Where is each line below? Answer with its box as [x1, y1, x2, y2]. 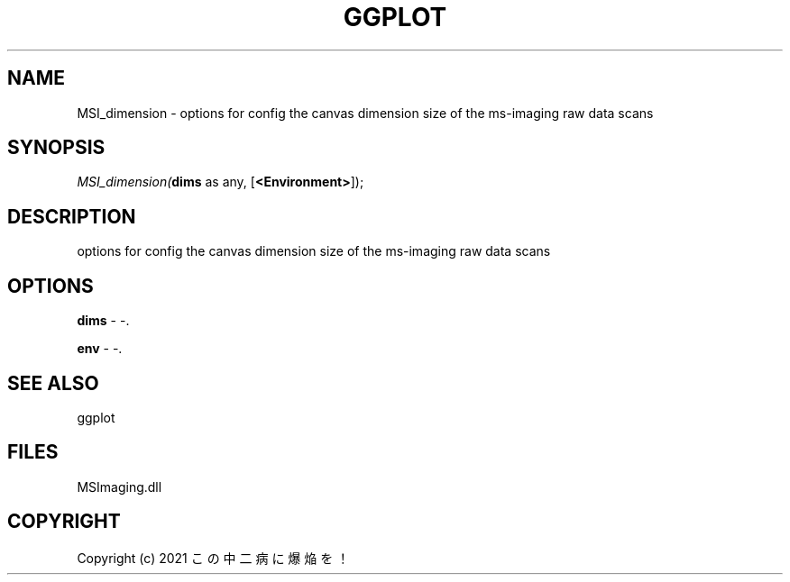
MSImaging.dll [77, 478, 162, 495]
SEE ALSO [7, 371, 99, 395]
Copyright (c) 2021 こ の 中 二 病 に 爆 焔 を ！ [77, 550, 350, 566]
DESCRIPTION [7, 205, 136, 228]
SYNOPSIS [7, 136, 106, 159]
